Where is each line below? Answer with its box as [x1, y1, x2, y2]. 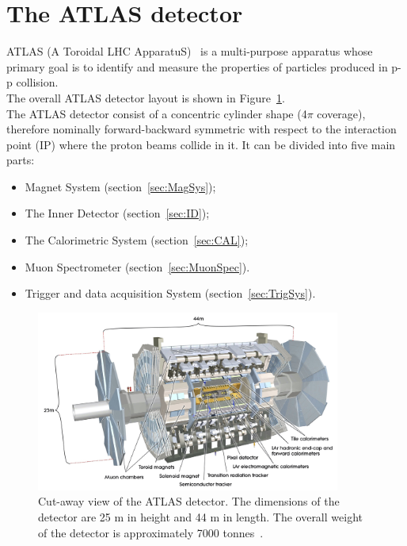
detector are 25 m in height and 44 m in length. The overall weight [38, 509, 363, 525]
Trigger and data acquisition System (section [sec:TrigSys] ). [25, 285, 316, 302]
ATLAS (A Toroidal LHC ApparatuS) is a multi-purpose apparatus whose [6, 43, 373, 60]
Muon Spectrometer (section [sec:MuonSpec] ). [25, 258, 250, 275]
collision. [16, 74, 59, 90]
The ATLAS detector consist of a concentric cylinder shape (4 [6, 105, 307, 121]
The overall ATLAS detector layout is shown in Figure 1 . [6, 89, 285, 106]
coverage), [317, 105, 366, 121]
